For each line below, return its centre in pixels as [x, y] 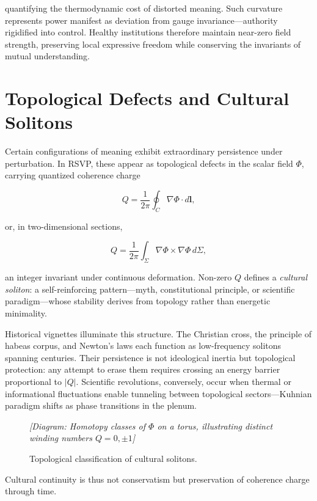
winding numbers [61, 438]
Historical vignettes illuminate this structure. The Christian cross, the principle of [158, 333]
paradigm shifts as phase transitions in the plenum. [101, 405]
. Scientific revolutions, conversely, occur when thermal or [184, 381]
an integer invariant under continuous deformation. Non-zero [118, 277]
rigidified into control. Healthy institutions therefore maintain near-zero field [148, 32]
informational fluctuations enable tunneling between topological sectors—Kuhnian [158, 393]
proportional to [34, 381]
